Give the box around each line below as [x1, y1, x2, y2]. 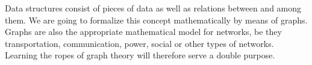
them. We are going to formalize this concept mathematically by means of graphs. [5, 13, 308, 26]
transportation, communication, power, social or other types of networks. [5, 37, 274, 49]
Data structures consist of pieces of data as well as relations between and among [5, 2, 302, 14]
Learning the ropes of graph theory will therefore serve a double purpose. [5, 49, 275, 61]
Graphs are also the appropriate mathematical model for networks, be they [5, 25, 282, 38]
